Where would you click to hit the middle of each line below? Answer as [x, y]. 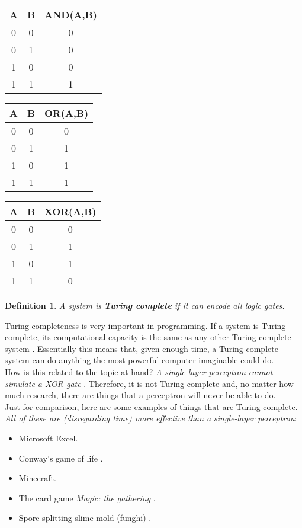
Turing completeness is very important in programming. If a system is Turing [145, 325]
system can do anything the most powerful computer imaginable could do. [139, 360]
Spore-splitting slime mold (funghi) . [85, 518]
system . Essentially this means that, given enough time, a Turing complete [142, 348]
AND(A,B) [71, 15]
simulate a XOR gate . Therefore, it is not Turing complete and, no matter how [149, 383]
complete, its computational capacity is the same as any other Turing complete [148, 337]
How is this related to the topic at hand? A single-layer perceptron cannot [139, 371]
